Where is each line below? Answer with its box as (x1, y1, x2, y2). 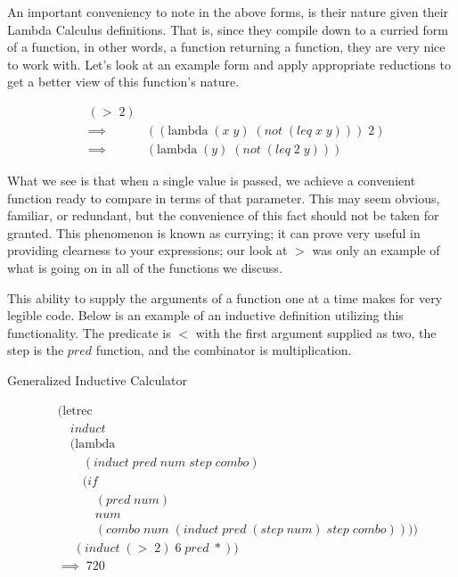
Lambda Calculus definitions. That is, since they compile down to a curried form (7, 20, 448, 38)
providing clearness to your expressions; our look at (7, 241, 288, 260)
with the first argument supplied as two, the (195, 323, 437, 342)
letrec (62, 404, 93, 417)
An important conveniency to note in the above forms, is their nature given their (7, 3, 449, 21)
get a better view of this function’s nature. (7, 72, 240, 91)
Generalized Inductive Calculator (7, 371, 188, 389)
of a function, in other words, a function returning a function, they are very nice (7, 37, 446, 56)
